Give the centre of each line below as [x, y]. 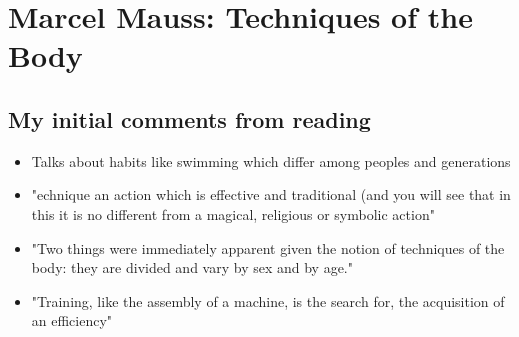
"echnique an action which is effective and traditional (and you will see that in [271, 194]
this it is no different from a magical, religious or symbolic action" [233, 213]
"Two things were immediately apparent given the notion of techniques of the [268, 247]
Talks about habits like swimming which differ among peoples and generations [271, 160]
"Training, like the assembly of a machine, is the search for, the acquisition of [268, 300]
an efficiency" [72, 320]
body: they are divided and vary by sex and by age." [192, 267]
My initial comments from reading [189, 118]
